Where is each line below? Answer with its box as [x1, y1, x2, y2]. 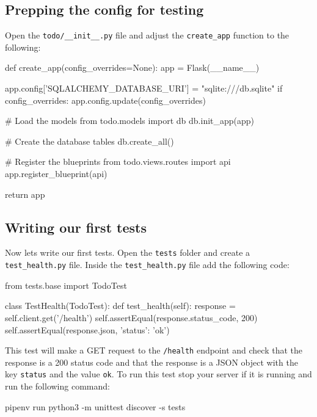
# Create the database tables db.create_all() [5, 134, 174, 147]
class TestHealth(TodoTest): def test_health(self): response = [5, 299, 236, 312]
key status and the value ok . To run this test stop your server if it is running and [5, 368, 312, 380]
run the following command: [5, 380, 110, 392]
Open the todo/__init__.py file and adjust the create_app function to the [5, 29, 290, 42]
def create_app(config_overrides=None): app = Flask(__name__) [5, 61, 260, 74]
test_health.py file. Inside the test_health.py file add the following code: [5, 258, 290, 271]
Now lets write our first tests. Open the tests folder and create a [5, 246, 250, 259]
